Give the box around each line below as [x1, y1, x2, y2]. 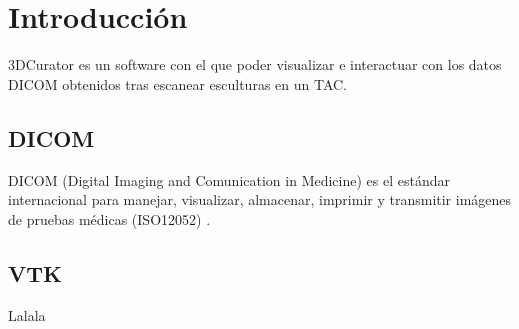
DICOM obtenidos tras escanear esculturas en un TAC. [8, 73, 348, 94]
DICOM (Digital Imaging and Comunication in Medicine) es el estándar [8, 169, 450, 190]
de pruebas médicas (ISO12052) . [8, 208, 211, 229]
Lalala [8, 304, 46, 325]
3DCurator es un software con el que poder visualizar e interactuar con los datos [8, 54, 502, 75]
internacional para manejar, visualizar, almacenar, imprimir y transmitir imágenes [8, 189, 512, 210]
